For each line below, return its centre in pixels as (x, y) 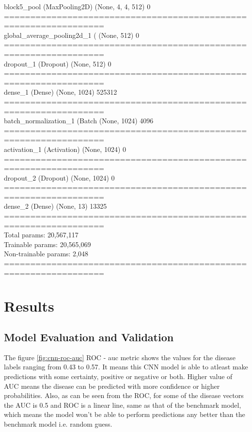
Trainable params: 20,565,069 (47, 244)
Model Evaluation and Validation (89, 337)
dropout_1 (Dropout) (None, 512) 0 (58, 63)
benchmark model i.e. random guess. (58, 424)
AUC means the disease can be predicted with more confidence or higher (112, 386)
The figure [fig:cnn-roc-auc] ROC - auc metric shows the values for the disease (120, 357)
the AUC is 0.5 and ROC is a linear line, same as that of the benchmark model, (123, 405)
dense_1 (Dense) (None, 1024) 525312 (61, 92)
